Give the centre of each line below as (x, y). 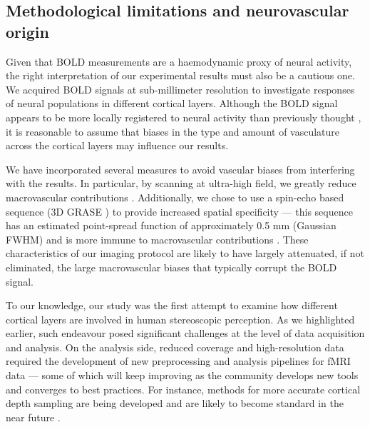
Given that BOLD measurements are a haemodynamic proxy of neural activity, (179, 61)
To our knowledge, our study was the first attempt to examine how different (172, 305)
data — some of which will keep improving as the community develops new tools (182, 375)
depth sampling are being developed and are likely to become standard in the (175, 403)
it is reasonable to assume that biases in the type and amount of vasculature (173, 131)
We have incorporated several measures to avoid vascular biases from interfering (180, 169)
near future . (33, 417)
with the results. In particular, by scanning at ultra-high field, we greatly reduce (181, 183)
